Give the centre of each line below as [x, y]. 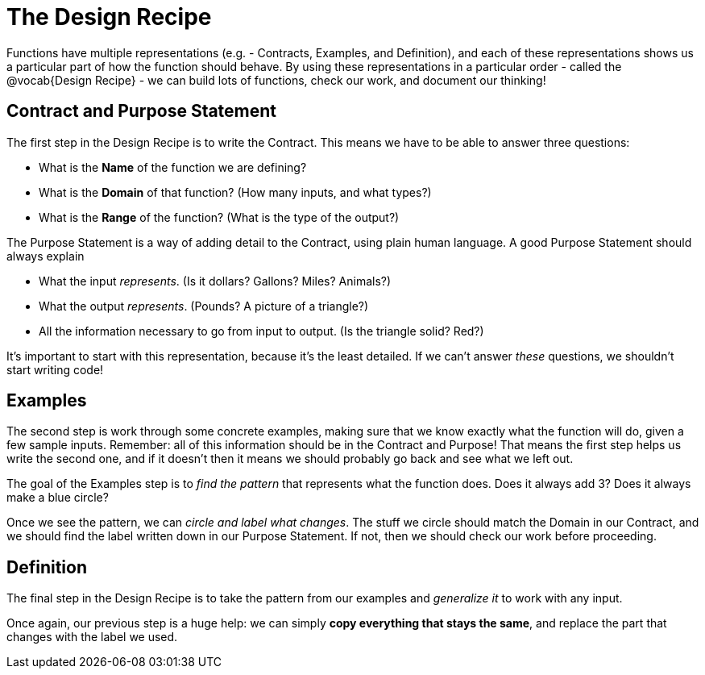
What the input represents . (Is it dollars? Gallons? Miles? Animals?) [215, 281]
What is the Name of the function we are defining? [173, 167]
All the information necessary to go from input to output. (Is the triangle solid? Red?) [261, 331]
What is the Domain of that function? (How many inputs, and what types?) [235, 192]
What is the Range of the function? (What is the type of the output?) [219, 217]
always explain [46, 256]
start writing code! [55, 369]
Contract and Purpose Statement [142, 111]
